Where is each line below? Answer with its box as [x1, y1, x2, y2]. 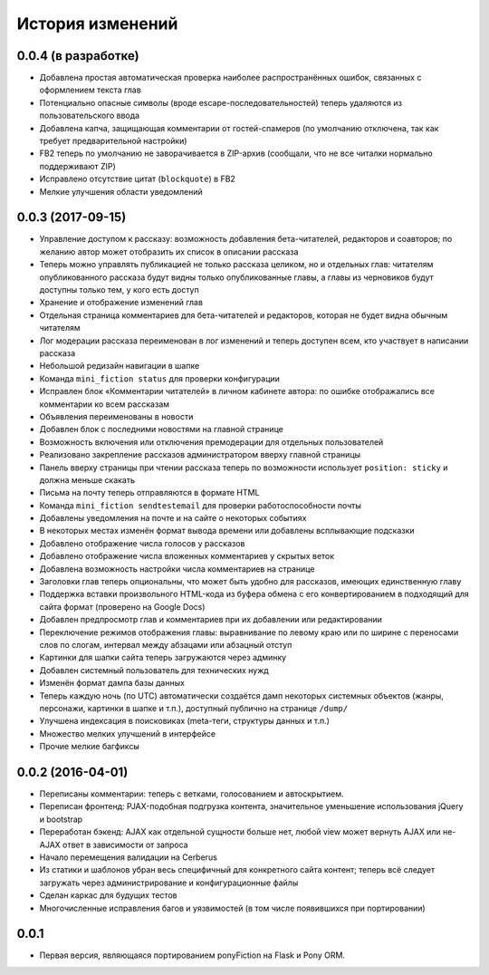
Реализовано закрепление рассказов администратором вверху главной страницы [39, 449, 361, 460]
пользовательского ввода [39, 110, 140, 121]
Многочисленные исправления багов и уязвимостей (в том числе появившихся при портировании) [39, 903, 426, 913]
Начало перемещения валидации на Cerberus [39, 852, 217, 863]
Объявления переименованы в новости [39, 410, 194, 421]
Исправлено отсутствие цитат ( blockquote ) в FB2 [39, 173, 235, 185]
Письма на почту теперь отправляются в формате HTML [39, 487, 260, 498]
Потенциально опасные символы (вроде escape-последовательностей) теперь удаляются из [39, 97, 403, 108]
